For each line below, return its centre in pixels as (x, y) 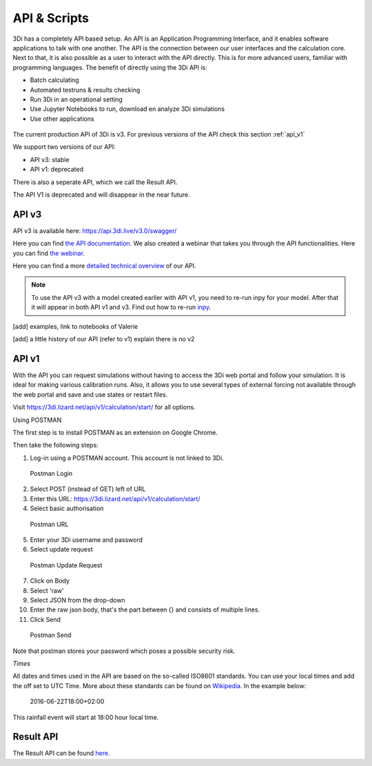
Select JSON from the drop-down (77, 600)
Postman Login (51, 474)
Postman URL (49, 524)
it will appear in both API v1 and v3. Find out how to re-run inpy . (121, 308)
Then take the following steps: (56, 445)
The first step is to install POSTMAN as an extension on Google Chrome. (115, 432)
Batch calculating (54, 80)
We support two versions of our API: (64, 147)
